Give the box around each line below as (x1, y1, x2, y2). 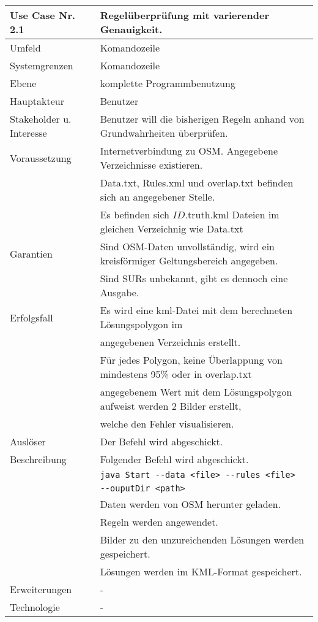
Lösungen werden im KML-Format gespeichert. (100, 564, 302, 578)
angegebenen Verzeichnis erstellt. (100, 335, 241, 349)
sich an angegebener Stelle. (100, 190, 215, 204)
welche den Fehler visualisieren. (100, 417, 234, 431)
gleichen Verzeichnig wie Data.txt (100, 221, 243, 236)
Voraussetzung (10, 150, 72, 165)
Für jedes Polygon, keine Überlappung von (100, 353, 283, 367)
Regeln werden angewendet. (100, 515, 218, 529)
